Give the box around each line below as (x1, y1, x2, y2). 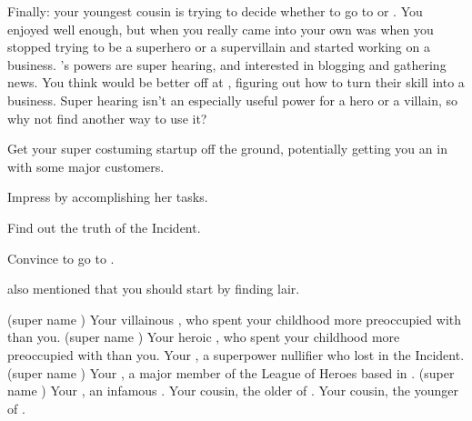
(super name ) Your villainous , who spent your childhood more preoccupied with (7, 309, 462, 328)
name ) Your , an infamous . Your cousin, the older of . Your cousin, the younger (7, 381, 458, 400)
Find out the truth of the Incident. (7, 217, 201, 236)
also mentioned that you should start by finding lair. (7, 279, 300, 298)
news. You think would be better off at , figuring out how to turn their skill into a (7, 73, 465, 92)
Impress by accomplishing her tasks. (7, 187, 208, 206)
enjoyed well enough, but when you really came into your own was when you (7, 19, 434, 38)
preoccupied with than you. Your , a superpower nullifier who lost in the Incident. (7, 345, 465, 364)
